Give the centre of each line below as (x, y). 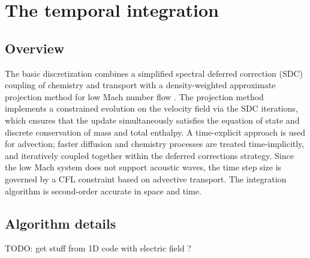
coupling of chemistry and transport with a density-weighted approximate (140, 85)
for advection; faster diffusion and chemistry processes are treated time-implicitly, (155, 144)
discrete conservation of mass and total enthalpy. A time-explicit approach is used (155, 132)
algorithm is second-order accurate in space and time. (103, 190)
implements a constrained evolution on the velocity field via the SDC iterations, (151, 108)
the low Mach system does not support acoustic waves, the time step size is (143, 167)
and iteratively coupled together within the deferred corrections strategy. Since (149, 155)
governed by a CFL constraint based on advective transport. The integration (146, 178)
